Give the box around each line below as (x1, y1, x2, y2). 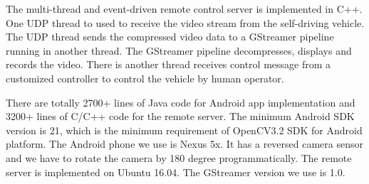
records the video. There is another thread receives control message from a (6, 57, 331, 72)
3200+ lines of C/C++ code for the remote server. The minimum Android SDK (6, 109, 355, 124)
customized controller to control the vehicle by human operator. (6, 70, 284, 85)
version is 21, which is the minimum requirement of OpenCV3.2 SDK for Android (6, 122, 363, 137)
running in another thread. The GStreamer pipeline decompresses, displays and (6, 43, 352, 58)
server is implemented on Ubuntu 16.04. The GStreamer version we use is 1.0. (6, 164, 345, 179)
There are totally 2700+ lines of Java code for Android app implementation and (6, 94, 355, 109)
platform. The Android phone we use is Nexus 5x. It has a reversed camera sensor (6, 136, 363, 151)
